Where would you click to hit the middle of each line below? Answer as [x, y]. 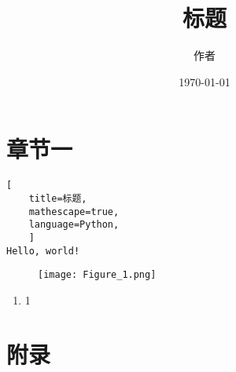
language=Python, [74, 225]
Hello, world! [43, 251]
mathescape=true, [74, 212]
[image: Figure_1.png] [97, 275]
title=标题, [58, 198]
